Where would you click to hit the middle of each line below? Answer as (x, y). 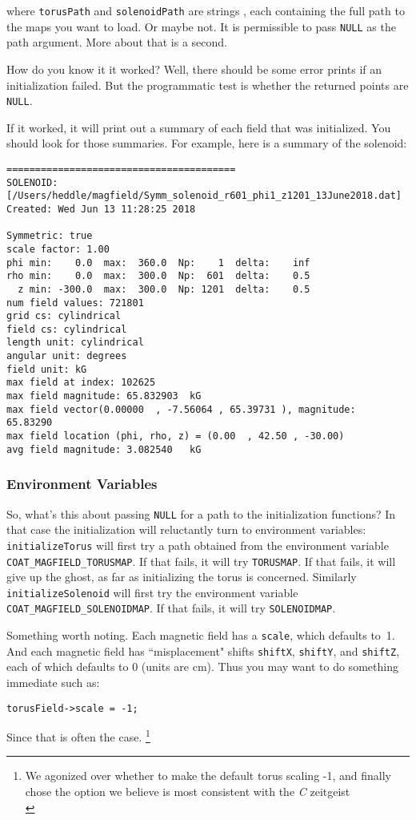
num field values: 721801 (75, 303)
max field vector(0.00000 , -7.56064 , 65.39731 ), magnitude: (181, 409)
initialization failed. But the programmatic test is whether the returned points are (208, 85)
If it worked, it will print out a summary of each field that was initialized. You (199, 127)
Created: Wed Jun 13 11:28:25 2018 (101, 209)
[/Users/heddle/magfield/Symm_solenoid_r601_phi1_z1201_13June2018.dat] (204, 196)
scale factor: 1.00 (58, 249)
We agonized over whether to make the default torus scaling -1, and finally (208, 776)
